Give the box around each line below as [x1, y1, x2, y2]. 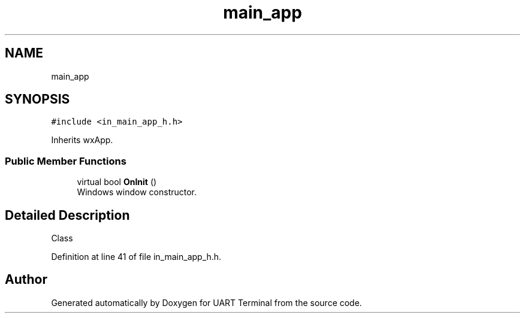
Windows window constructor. [77, 187, 197, 198]
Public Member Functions [5, 155, 126, 167]
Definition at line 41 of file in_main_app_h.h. [51, 252, 222, 262]
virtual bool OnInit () [77, 177, 157, 187]
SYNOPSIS [5, 92, 70, 107]
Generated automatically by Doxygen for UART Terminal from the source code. [51, 297, 362, 308]
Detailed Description [5, 207, 130, 223]
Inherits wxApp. [51, 135, 113, 146]
